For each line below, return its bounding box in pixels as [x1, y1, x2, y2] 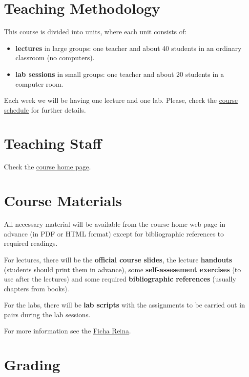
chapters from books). [4, 283, 69, 293]
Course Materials [4, 190, 122, 211]
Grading [4, 354, 61, 375]
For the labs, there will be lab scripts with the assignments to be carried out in [4, 300, 245, 310]
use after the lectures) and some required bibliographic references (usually [4, 274, 236, 284]
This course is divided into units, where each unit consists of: [4, 26, 187, 37]
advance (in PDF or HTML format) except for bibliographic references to [4, 228, 224, 238]
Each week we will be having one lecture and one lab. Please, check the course [4, 95, 238, 105]
